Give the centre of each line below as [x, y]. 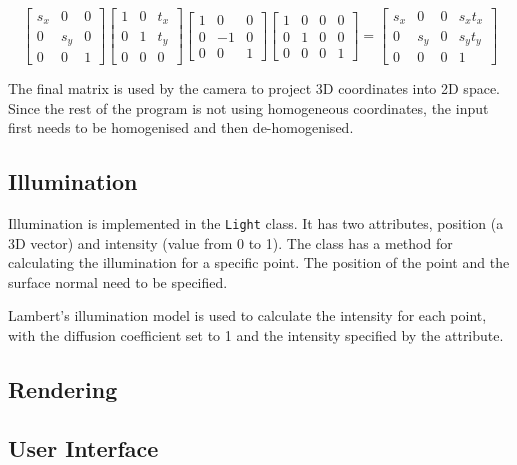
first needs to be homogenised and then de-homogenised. [181, 127]
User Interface [83, 447]
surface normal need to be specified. [118, 281]
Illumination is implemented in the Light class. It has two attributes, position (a [256, 222]
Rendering [63, 389]
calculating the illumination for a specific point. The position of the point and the [259, 262]
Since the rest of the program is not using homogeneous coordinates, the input [248, 107]
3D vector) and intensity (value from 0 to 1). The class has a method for [230, 242]
